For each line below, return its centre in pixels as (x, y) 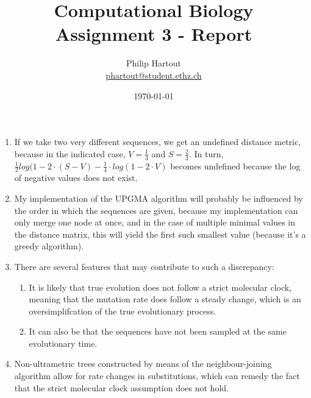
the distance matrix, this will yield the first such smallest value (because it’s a (160, 234)
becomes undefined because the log (235, 165)
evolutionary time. (63, 343)
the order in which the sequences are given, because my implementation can (156, 210)
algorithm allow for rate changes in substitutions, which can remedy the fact (157, 376)
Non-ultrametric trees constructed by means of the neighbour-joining (143, 364)
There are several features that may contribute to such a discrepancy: (144, 266)
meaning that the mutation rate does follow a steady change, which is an (165, 299)
